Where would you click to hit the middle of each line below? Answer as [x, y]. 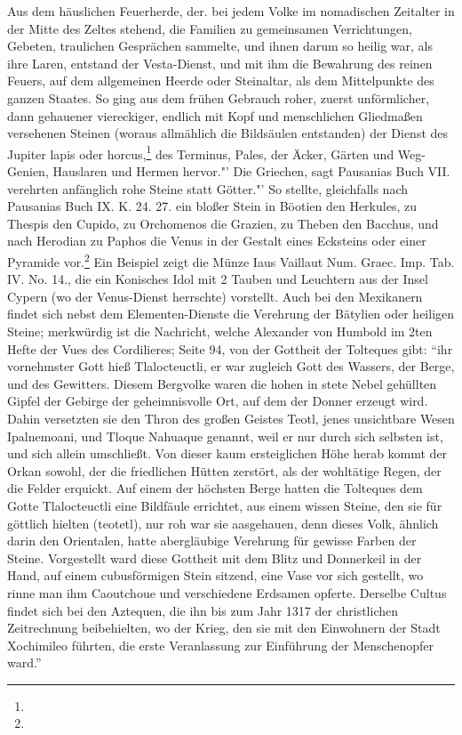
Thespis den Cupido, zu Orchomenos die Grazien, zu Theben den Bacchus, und [223, 223]
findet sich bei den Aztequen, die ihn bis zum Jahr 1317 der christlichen [203, 610]
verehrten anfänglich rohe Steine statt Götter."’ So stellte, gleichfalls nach [208, 188]
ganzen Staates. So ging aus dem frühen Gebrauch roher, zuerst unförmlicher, [219, 97]
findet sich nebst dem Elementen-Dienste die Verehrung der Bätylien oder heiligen [231, 314]
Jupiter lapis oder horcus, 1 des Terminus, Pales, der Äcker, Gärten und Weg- [216, 152]
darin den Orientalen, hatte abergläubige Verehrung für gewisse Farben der [212, 541]
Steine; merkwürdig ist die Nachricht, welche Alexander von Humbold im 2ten [220, 331]
